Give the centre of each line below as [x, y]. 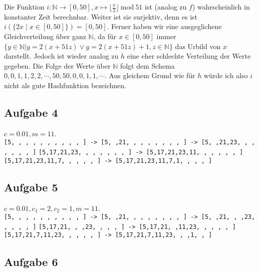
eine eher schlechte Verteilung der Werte [189, 56]
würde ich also [226, 75]
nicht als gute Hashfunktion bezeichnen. [65, 85]
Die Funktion [24, 7]
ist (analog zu [166, 7]
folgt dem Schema [147, 65]
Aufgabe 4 [31, 112]
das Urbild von [198, 46]
